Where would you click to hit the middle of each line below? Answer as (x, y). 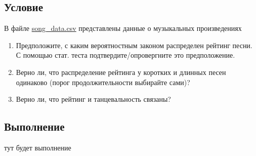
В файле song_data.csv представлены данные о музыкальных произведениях (123, 28)
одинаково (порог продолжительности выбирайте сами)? (103, 82)
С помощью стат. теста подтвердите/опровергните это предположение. (125, 55)
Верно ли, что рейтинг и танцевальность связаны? (93, 99)
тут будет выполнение (38, 147)
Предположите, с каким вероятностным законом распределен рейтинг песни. (134, 45)
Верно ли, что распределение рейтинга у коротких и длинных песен (121, 72)
